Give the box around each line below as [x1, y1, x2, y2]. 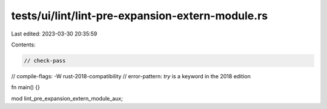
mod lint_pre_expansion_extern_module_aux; [11, 95, 124, 102]
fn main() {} [11, 84, 41, 91]
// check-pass [24, 57, 66, 64]
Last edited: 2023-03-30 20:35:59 [11, 30, 97, 37]
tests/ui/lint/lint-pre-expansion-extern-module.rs [11, 9, 268, 22]
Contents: [11, 41, 36, 48]
